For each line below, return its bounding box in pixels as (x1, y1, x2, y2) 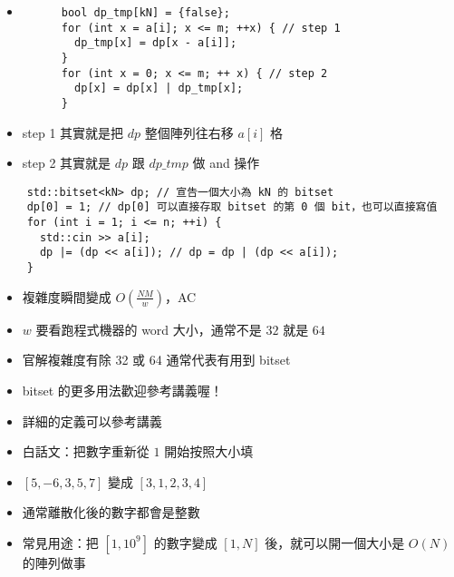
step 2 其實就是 (22, 153, 111, 172)
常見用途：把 (22, 533, 99, 552)
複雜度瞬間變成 (22, 287, 111, 306)
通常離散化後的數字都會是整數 (22, 503, 200, 522)
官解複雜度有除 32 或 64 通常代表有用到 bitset (22, 350, 291, 369)
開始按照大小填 (164, 442, 254, 461)
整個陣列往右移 (144, 122, 234, 142)
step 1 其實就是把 (22, 122, 124, 142)
